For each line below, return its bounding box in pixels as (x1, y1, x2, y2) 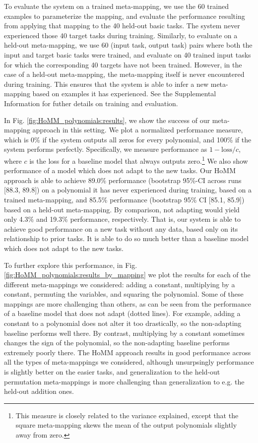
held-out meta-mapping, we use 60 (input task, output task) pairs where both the (4, 40, 253, 50)
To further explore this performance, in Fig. (4, 259, 137, 270)
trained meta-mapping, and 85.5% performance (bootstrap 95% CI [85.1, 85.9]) (4, 194, 245, 204)
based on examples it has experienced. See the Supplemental (32, 88, 216, 99)
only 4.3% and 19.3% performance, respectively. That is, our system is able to (4, 214, 241, 224)
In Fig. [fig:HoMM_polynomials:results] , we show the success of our (4, 115, 210, 125)
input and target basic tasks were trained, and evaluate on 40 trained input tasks (4, 49, 251, 60)
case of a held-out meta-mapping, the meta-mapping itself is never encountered (4, 69, 245, 79)
